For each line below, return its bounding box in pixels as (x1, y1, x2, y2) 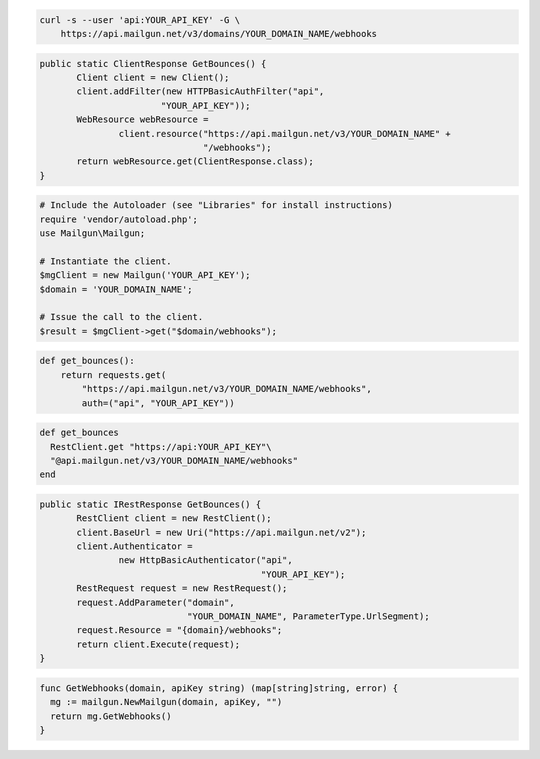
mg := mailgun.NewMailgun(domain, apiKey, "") (50, 696, 283, 708)
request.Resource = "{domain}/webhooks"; (76, 625, 283, 636)
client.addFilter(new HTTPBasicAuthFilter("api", (76, 86, 325, 97)
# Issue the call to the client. (39, 311, 204, 323)
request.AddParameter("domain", (76, 596, 235, 608)
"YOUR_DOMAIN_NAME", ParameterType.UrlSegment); (186, 610, 430, 622)
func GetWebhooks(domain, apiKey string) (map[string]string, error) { (39, 682, 399, 694)
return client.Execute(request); (76, 638, 240, 650)
